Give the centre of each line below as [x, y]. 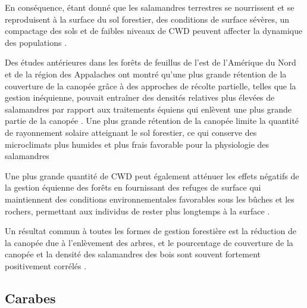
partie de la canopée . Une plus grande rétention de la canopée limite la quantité [152, 121]
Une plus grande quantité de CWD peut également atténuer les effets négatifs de [152, 175]
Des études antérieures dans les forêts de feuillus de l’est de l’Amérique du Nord [151, 62]
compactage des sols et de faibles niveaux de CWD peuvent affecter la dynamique [154, 31]
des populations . [36, 42]
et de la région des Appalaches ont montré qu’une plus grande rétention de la [146, 74]
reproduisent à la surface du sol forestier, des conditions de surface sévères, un [147, 19]
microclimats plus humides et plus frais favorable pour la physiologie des [137, 144]
